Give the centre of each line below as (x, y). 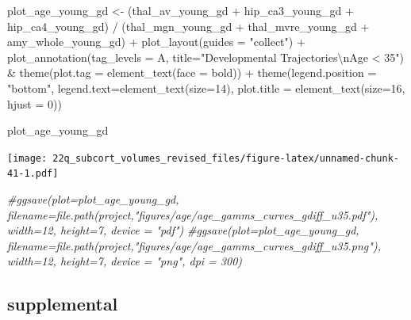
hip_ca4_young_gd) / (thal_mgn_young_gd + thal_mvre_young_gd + (188, 26)
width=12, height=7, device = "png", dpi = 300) (125, 261)
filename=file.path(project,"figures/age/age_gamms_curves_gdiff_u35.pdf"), (193, 214)
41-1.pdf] (33, 174)
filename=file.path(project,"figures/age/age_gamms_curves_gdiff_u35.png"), (194, 245)
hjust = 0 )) (35, 103)
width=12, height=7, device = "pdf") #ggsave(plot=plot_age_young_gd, (183, 230)
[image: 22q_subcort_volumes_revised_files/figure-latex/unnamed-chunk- (203, 158)
